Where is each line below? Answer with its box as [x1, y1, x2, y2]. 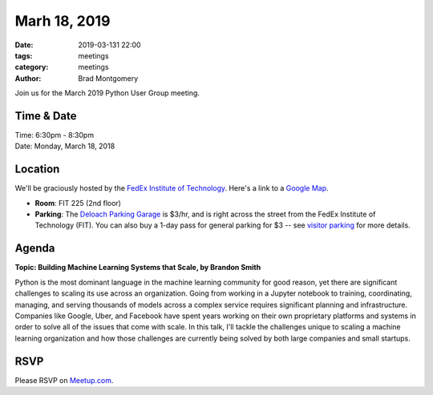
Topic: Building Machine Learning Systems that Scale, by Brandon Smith [14, 263, 261, 272]
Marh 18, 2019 [14, 12, 111, 30]
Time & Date [14, 109, 77, 123]
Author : [14, 73, 42, 83]
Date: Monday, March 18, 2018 [14, 141, 115, 151]
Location [14, 163, 60, 176]
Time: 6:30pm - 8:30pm [14, 131, 95, 140]
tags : [14, 50, 33, 60]
